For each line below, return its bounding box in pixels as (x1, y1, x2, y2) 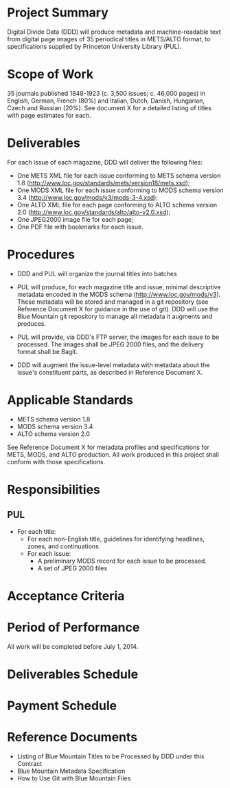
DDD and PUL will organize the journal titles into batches (16, 269, 177, 278)
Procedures (7, 247, 76, 262)
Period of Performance (7, 620, 140, 635)
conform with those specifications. (7, 457, 106, 466)
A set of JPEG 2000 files (37, 563, 108, 572)
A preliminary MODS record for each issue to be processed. (37, 557, 207, 565)
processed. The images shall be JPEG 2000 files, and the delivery (16, 340, 204, 349)
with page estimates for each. (7, 111, 91, 119)
